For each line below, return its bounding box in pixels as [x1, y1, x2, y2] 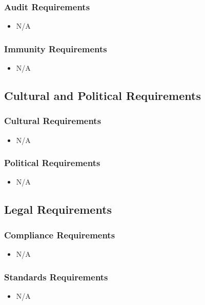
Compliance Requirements [4, 228, 115, 241]
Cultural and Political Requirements [4, 88, 201, 104]
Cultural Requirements [4, 114, 101, 127]
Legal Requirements [4, 201, 112, 217]
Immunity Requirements [4, 42, 107, 55]
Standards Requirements [4, 270, 108, 283]
